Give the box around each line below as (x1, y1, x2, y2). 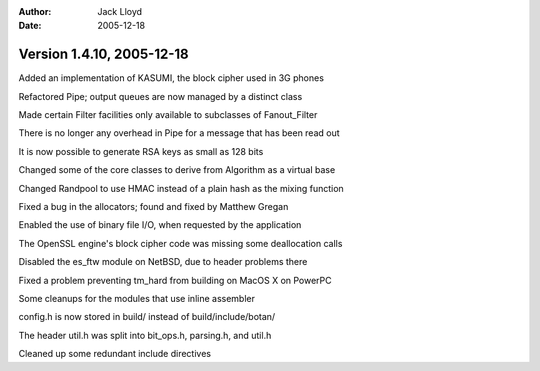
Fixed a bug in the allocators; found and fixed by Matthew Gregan (18, 201, 289, 213)
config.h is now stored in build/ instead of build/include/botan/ (18, 311, 276, 323)
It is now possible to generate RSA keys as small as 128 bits (18, 145, 264, 157)
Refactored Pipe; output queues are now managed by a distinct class (18, 90, 303, 102)
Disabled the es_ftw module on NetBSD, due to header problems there (18, 256, 308, 268)
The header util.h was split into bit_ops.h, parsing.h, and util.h (18, 329, 272, 341)
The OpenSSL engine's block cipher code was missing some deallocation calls (18, 237, 343, 249)
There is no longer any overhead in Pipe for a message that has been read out (18, 127, 340, 139)
